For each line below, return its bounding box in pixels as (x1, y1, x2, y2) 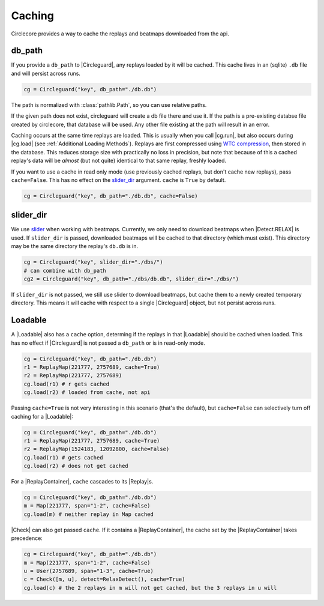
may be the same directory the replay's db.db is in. (11, 243, 138, 250)
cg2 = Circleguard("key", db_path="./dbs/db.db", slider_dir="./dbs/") (23, 275, 239, 282)
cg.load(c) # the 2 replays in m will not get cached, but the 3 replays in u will (23, 584, 277, 591)
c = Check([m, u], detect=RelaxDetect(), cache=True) (23, 576, 185, 583)
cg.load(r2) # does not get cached (23, 462, 128, 470)
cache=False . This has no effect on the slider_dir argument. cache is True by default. (11, 176, 226, 183)
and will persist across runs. (11, 70, 81, 77)
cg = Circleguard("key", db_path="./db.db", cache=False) (23, 192, 198, 199)
